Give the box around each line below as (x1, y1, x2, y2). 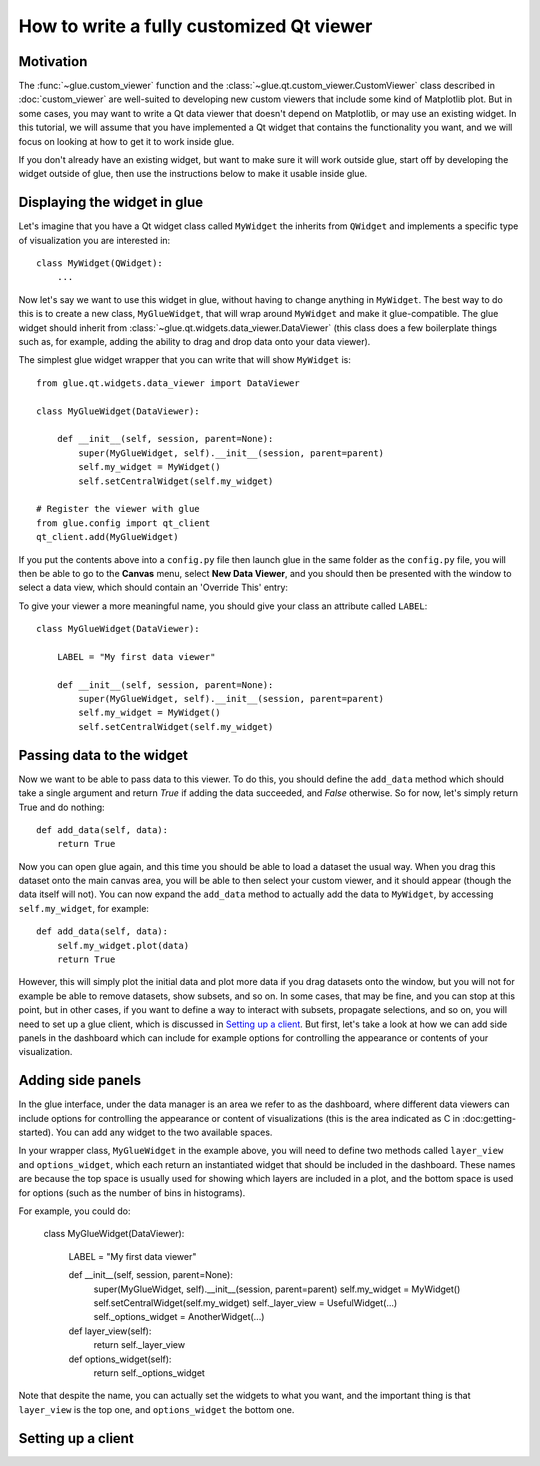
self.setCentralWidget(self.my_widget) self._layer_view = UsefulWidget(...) (93, 1296, 398, 1309)
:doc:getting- (461, 1112, 517, 1124)
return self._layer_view (93, 1339, 185, 1351)
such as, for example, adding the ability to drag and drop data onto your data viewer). (18, 336, 371, 348)
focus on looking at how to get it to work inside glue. (18, 135, 235, 147)
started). (18, 1126, 54, 1139)
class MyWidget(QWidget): (36, 258, 164, 269)
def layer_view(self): (68, 1325, 152, 1337)
